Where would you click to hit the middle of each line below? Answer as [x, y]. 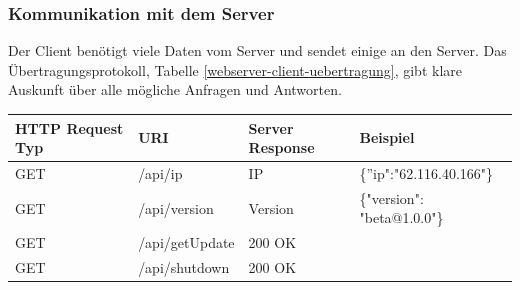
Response [281, 147]
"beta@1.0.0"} [401, 217]
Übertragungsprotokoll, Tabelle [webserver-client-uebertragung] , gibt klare [235, 69]
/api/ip [160, 172]
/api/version [176, 207]
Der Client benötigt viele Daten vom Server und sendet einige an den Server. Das [257, 50]
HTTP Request [69, 127]
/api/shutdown [184, 267]
